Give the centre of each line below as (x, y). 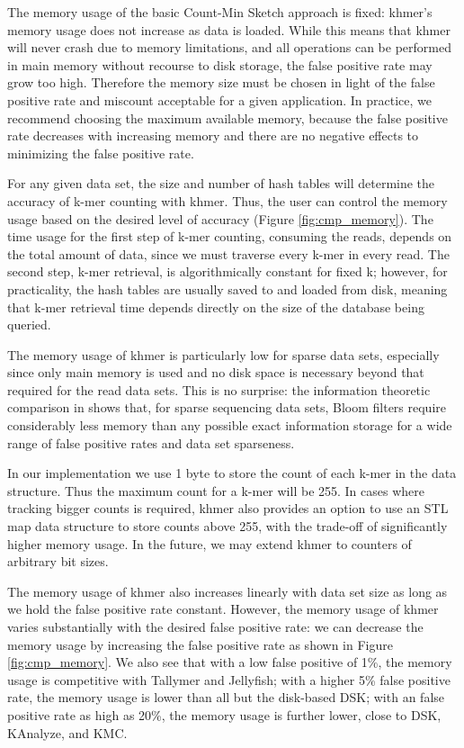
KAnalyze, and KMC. (67, 732)
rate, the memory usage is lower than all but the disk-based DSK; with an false (226, 697)
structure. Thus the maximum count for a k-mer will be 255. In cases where (216, 490)
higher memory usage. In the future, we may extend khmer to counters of (210, 543)
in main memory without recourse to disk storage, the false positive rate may (220, 64)
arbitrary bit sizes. (58, 561)
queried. (29, 324)
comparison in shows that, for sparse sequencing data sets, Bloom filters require (227, 407)
